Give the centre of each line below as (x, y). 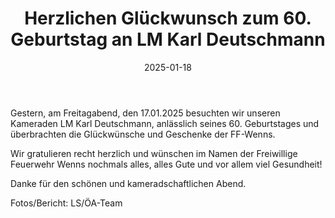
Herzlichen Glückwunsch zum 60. (168, 18)
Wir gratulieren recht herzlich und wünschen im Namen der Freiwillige (154, 153)
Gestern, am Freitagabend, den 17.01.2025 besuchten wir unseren (145, 113)
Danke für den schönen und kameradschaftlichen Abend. (128, 183)
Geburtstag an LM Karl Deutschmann (168, 39)
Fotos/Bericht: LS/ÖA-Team (66, 203)
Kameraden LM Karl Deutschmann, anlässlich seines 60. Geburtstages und (165, 123)
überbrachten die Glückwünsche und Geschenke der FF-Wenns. (143, 134)
